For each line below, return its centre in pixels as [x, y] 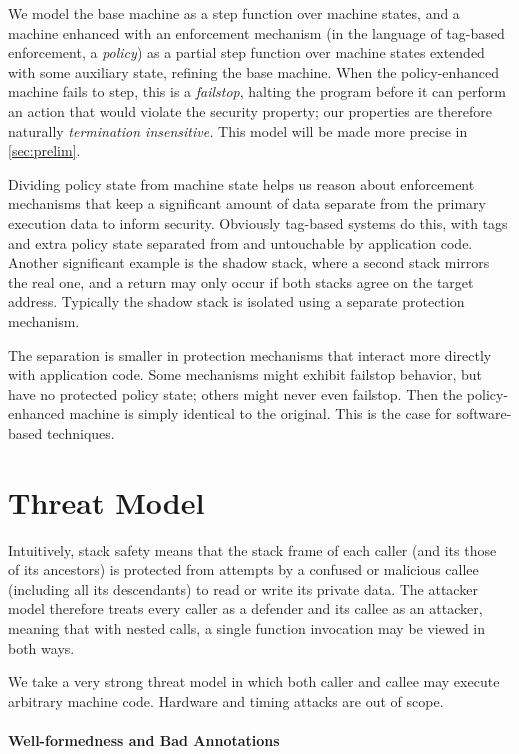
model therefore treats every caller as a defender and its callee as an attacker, [245, 608]
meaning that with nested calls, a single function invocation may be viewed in [247, 627]
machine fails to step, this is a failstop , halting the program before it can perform [257, 91]
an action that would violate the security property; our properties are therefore [250, 110]
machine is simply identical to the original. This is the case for [260, 413]
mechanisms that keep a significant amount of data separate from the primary [247, 203]
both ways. [41, 647]
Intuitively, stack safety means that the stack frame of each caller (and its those [252, 549]
